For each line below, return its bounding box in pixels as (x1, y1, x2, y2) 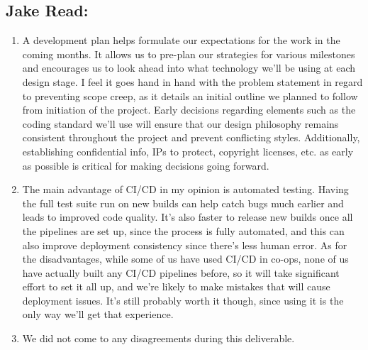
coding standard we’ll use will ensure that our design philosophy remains (22, 116, 339, 131)
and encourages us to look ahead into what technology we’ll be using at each (22, 60, 356, 75)
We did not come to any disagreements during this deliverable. (22, 331, 295, 346)
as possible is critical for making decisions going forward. (22, 158, 269, 173)
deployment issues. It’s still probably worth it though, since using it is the (22, 292, 344, 307)
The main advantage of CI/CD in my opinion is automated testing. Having (22, 182, 349, 197)
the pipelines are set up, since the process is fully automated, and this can (22, 223, 345, 238)
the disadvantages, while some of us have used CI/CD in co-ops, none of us (22, 251, 349, 266)
